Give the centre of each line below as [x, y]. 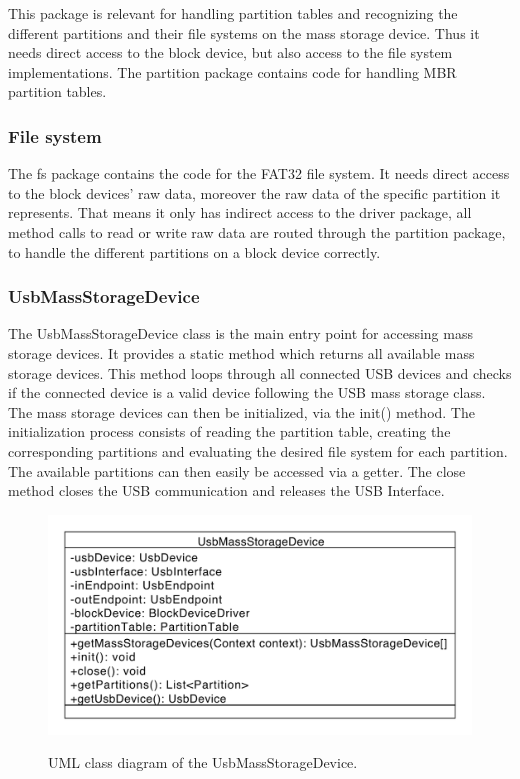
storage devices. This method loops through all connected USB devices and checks [260, 372]
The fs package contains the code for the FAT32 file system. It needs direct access [259, 173]
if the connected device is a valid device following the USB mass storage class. [247, 392]
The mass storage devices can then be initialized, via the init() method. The [241, 411]
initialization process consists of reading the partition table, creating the [229, 431]
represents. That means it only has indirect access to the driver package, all [240, 212]
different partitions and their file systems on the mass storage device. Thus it [244, 32]
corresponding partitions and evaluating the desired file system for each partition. [258, 450]
